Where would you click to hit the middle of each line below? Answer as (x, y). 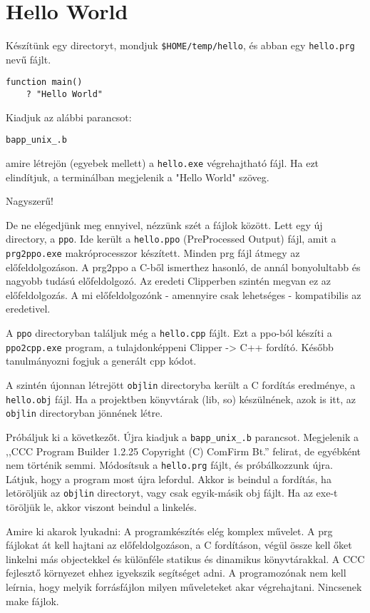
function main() (44, 82)
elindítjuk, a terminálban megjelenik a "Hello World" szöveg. (138, 177)
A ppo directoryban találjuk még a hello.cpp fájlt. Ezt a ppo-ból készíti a (169, 333)
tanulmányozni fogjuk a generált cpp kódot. (101, 361)
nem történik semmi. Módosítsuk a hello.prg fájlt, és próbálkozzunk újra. (169, 465)
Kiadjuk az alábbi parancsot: (69, 117)
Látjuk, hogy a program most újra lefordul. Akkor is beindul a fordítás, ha (169, 478)
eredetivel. (28, 309)
